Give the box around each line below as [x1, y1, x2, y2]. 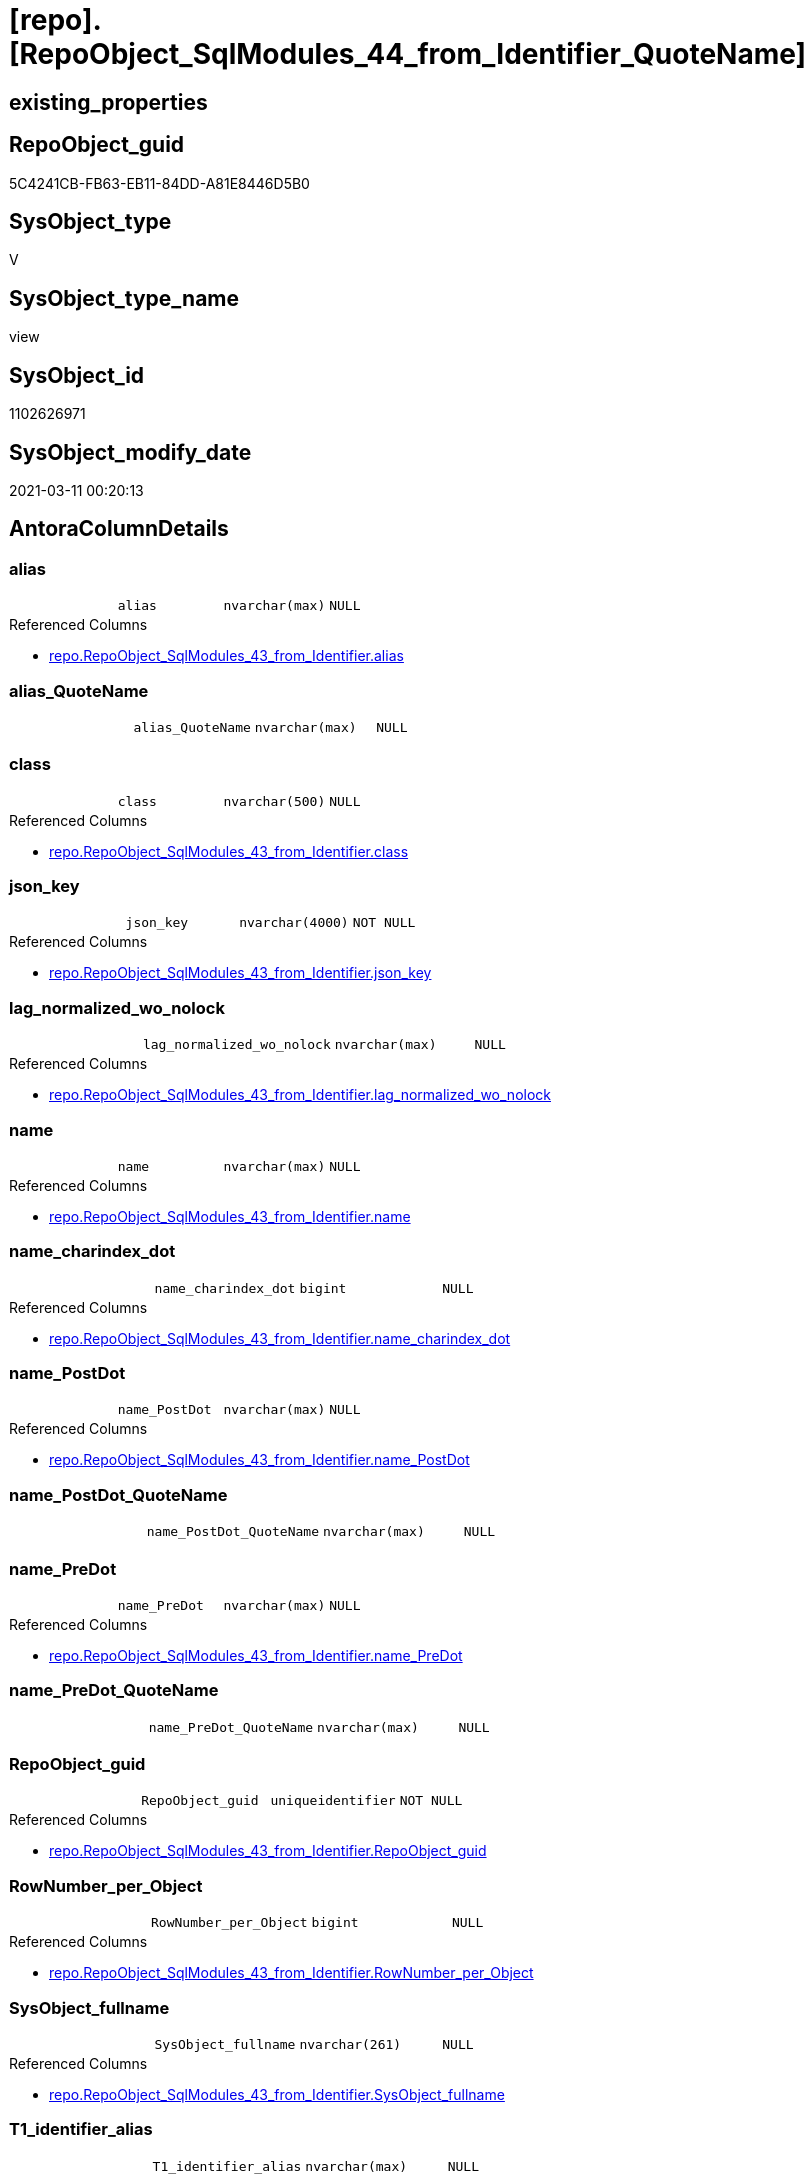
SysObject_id [9, 362, 145, 388]
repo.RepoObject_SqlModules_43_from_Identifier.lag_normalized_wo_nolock [49, 1086, 551, 1104]
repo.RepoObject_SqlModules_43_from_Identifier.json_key [49, 964, 432, 982]
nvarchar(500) [223, 793, 326, 809]
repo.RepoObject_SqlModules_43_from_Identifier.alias [49, 647, 404, 665]
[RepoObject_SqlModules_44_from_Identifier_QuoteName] [9, 37, 807, 71]
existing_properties [9, 89, 208, 115]
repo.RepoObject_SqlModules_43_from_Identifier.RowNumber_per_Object [49, 1964, 534, 1982]
